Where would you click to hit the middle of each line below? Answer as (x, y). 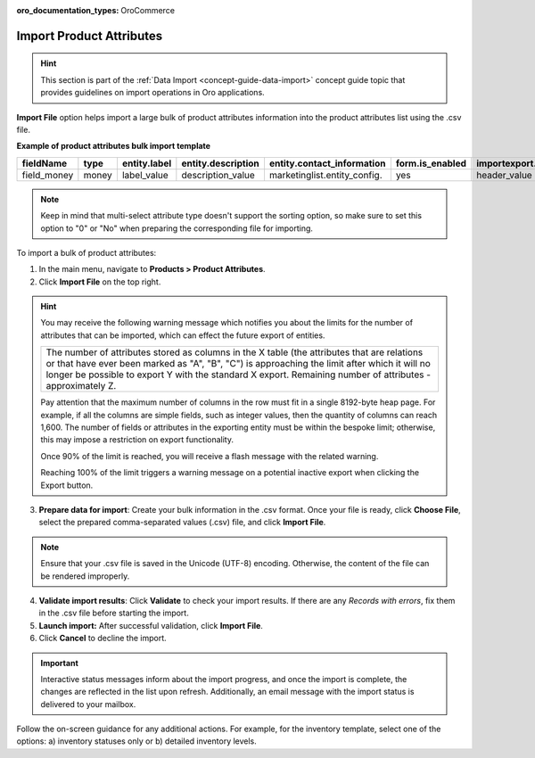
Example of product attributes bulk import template (114, 146)
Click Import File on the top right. (100, 282)
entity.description (220, 163)
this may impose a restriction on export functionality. (137, 440)
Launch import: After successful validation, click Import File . (151, 625)
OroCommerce (148, 10)
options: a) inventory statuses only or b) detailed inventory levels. (137, 741)
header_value (504, 175)
